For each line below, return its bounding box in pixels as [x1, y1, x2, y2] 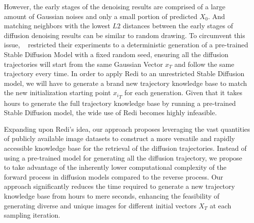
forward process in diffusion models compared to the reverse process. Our [4, 171, 223, 182]
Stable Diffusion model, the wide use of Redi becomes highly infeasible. [4, 107, 217, 118]
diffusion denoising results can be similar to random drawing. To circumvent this [4, 30, 245, 40]
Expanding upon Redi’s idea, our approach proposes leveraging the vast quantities [4, 123, 250, 134]
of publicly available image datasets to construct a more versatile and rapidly [4, 133, 235, 143]
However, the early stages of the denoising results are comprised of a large [4, 1, 226, 11]
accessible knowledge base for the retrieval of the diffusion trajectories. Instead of [4, 142, 247, 153]
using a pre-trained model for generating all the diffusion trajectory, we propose [4, 152, 242, 162]
